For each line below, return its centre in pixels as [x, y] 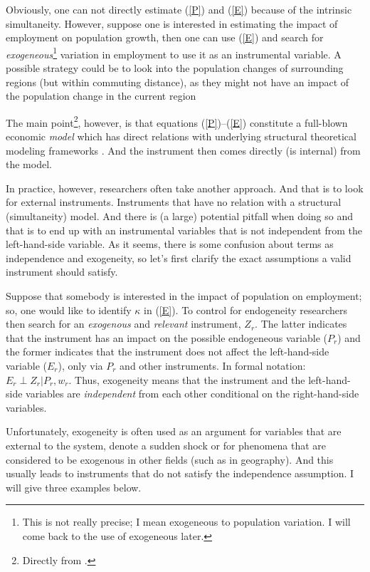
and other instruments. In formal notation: [213, 365]
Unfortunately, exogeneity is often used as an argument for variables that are [174, 431]
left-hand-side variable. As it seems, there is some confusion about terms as [170, 244]
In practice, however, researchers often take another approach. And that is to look [185, 188]
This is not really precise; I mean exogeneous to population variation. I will [186, 522]
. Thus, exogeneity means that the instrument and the [187, 379]
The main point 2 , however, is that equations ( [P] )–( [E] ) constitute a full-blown [177, 121]
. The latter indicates [301, 324]
